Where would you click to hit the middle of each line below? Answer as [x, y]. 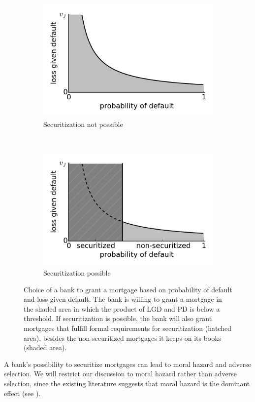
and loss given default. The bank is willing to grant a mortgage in [123, 299]
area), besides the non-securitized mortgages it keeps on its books [123, 338]
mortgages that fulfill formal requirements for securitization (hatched [128, 328]
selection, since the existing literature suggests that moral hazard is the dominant [127, 383]
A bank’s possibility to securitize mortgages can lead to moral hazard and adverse [127, 364]
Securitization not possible [83, 124]
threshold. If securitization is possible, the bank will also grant [118, 318]
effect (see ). [22, 393]
